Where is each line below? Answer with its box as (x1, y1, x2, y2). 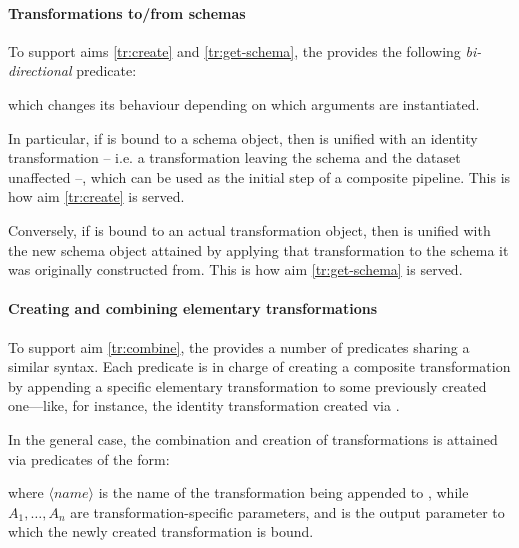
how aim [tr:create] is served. (8, 186, 185, 207)
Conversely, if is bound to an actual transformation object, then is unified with (8, 219, 491, 240)
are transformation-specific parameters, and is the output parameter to (70, 501, 505, 522)
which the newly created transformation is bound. (8, 521, 314, 542)
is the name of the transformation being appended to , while (98, 482, 469, 503)
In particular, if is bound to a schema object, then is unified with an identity (8, 127, 478, 148)
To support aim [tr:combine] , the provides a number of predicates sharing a (8, 336, 470, 357)
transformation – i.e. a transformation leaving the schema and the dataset (8, 147, 461, 168)
